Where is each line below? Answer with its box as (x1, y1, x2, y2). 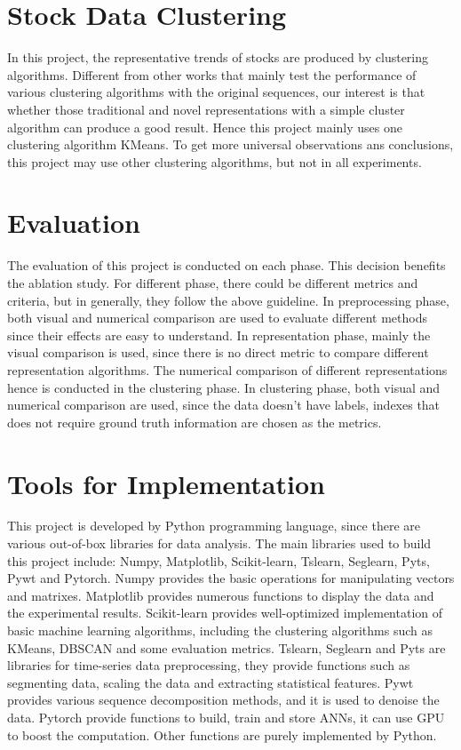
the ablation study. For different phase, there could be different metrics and (7, 274, 418, 291)
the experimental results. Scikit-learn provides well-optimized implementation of (7, 603, 442, 622)
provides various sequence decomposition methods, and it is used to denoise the (7, 690, 440, 709)
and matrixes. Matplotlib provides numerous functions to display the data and (7, 586, 434, 604)
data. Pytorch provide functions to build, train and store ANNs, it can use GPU (7, 708, 445, 726)
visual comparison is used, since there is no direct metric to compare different (7, 343, 429, 362)
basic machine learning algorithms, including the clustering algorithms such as (7, 621, 433, 640)
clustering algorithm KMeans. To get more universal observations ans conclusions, (7, 135, 454, 154)
